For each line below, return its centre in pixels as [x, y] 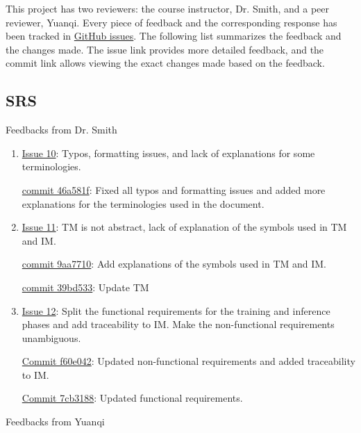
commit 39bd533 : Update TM [85, 287]
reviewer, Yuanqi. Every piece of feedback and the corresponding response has [171, 22]
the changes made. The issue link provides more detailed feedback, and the [165, 49]
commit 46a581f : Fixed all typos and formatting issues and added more [174, 189]
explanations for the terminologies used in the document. [143, 203]
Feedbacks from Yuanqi [55, 422]
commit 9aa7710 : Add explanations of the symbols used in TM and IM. [174, 264]
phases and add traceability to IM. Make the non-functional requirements [178, 324]
